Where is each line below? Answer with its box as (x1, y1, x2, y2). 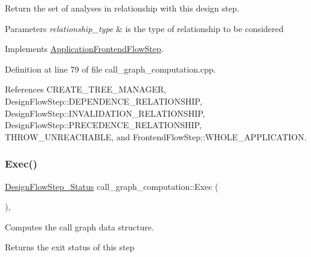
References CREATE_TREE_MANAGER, (5, 83, 167, 96)
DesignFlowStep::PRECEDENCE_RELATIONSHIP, (5, 119, 202, 131)
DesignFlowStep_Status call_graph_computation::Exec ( (5, 180, 219, 192)
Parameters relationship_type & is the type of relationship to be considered (5, 22, 284, 34)
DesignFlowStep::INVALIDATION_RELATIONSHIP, (5, 106, 205, 119)
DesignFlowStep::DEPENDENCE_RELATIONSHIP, (5, 94, 202, 107)
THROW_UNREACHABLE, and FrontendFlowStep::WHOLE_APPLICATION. (5, 130, 307, 143)
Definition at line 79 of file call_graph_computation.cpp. (5, 62, 216, 75)
